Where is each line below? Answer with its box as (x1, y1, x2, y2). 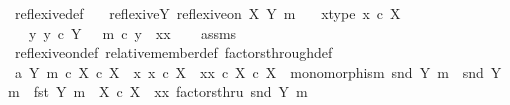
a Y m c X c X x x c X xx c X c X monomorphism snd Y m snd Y (14, 61, 502, 82)
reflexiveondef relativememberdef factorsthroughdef (14, 42, 333, 63)
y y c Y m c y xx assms (28, 22, 237, 43)
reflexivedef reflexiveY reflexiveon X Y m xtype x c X (14, 3, 401, 23)
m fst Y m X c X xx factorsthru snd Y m (8, 81, 308, 102)
